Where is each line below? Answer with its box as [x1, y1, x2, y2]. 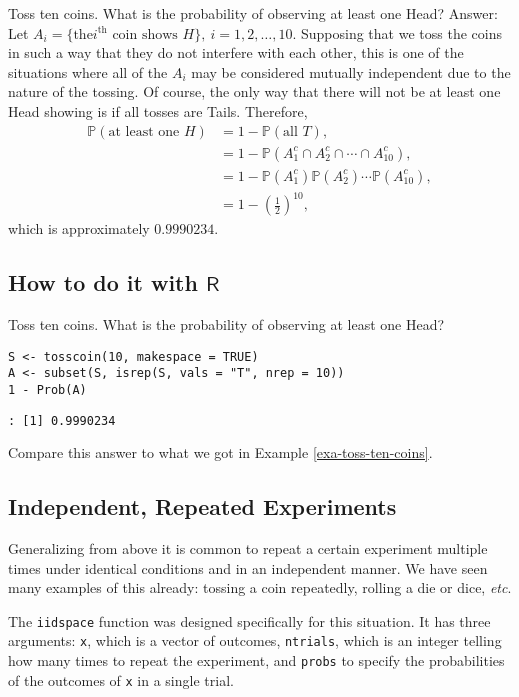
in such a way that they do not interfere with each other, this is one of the [8, 42, 464, 63]
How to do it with [8, 267, 198, 298]
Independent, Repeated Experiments [8, 491, 397, 522]
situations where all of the [8, 61, 168, 82]
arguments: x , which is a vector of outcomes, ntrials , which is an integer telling [8, 630, 502, 651]
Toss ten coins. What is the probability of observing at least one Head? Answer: [8, 3, 498, 23]
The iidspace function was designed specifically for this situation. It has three [8, 610, 491, 631]
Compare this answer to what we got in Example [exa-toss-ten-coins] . [8, 442, 433, 463]
